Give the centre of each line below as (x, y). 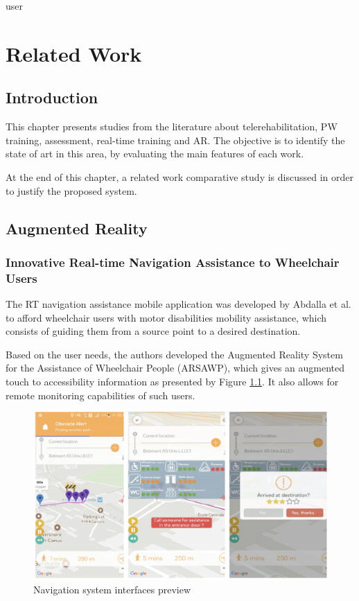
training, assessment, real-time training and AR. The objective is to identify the (175, 140)
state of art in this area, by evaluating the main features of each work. (155, 154)
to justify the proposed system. (71, 190)
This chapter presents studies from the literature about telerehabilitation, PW (172, 127)
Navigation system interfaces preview (112, 589)
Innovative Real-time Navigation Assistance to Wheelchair (173, 262)
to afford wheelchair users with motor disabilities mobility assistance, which (166, 317)
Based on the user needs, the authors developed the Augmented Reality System (174, 354)
